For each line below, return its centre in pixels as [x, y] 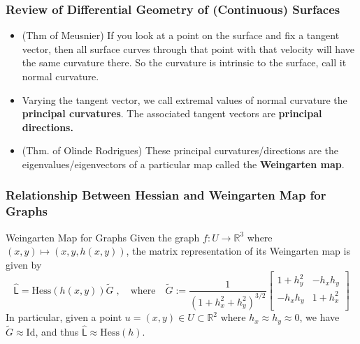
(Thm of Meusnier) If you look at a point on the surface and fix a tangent [181, 35]
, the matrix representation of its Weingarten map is [238, 251]
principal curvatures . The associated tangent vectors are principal [172, 113]
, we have [319, 317]
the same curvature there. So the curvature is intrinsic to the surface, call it [184, 62]
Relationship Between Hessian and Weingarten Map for [166, 195]
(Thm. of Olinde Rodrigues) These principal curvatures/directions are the [180, 150]
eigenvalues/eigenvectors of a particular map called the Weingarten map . [183, 164]
